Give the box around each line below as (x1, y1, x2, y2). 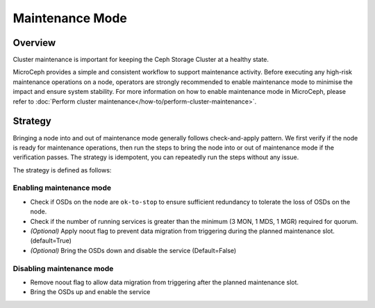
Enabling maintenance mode (12, 183, 111, 193)
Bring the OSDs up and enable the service (30, 288, 151, 296)
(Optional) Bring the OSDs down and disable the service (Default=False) (30, 246, 237, 254)
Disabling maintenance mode (12, 264, 114, 273)
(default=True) (30, 236, 72, 245)
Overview (12, 37, 56, 49)
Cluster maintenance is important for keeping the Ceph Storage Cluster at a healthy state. (12, 56, 269, 64)
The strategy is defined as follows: (12, 165, 112, 174)
